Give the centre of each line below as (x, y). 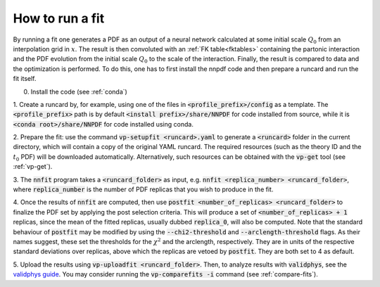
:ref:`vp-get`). (33, 167)
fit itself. (25, 79)
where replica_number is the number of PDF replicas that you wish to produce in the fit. (143, 189)
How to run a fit (59, 18)
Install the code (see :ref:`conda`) (79, 91)
